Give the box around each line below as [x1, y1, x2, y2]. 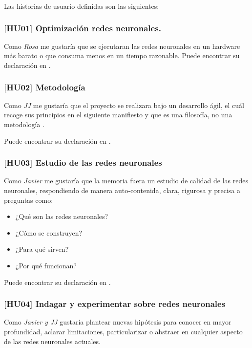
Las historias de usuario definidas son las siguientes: [4, 1, 159, 11]
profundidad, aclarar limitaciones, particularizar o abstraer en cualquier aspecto [4, 326, 243, 336]
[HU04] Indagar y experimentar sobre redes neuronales [4, 298, 226, 310]
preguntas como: [4, 195, 53, 205]
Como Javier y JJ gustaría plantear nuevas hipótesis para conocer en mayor [4, 317, 231, 327]
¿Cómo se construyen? [15, 227, 83, 238]
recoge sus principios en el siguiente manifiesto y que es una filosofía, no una [4, 109, 232, 120]
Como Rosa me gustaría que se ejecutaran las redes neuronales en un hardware [4, 41, 240, 51]
